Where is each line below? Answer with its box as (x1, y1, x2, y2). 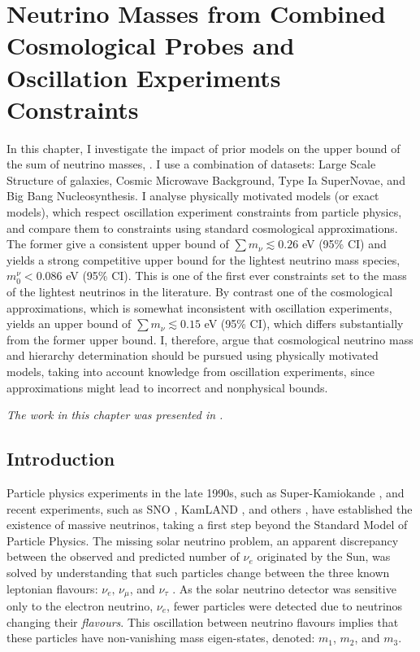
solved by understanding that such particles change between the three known (6, 563, 390, 580)
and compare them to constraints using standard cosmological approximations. (6, 219, 398, 236)
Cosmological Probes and (6, 28, 295, 62)
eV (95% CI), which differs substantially (204, 315, 404, 332)
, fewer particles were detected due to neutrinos (167, 597, 403, 614)
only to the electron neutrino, (6, 597, 154, 614)
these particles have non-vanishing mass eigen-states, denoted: (6, 629, 315, 646)
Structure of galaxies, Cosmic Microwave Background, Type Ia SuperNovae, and (6, 171, 405, 188)
